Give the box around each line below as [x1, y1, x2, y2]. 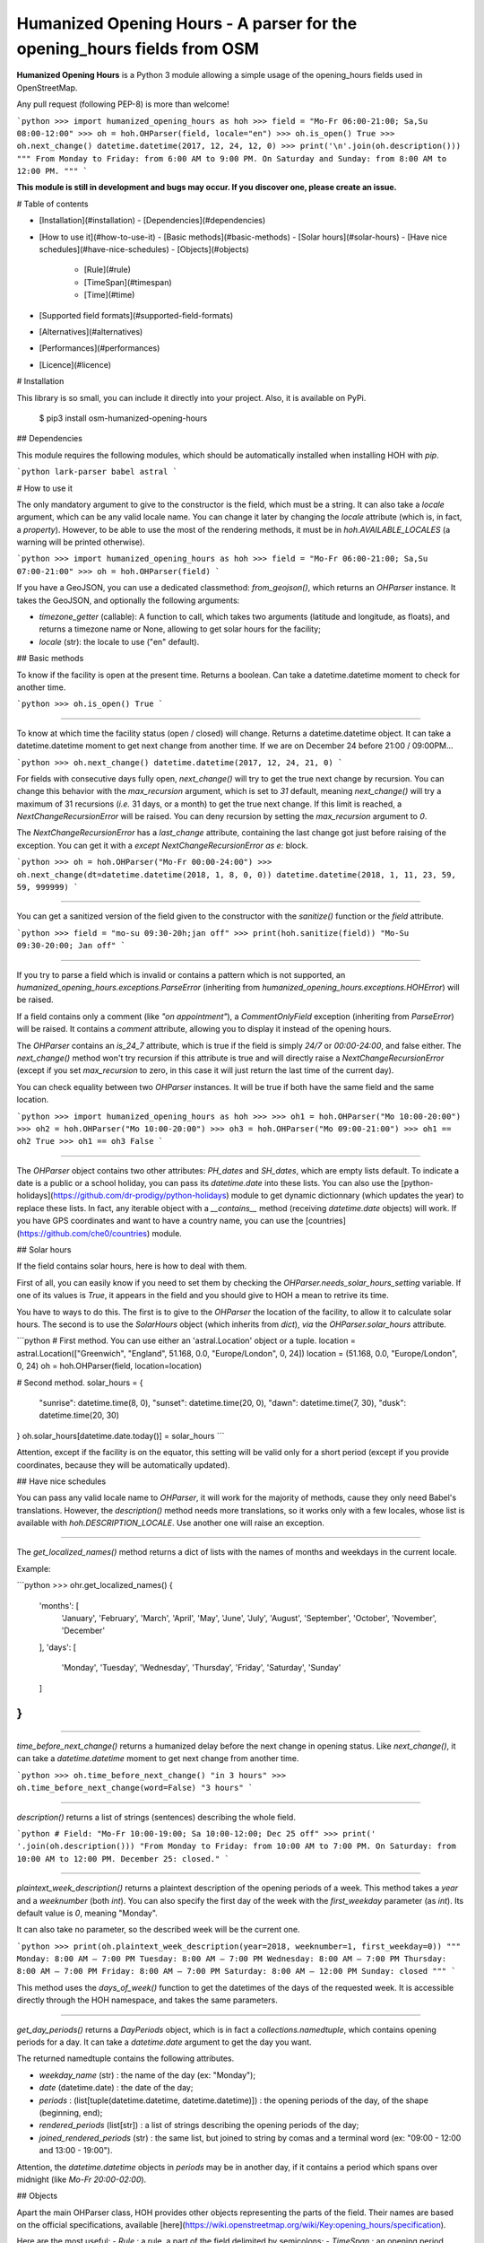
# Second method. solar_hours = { [16, 1377, 143, 1388]
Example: [16, 1563, 51, 1574]
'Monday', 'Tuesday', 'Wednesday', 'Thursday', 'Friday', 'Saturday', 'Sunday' [61, 1663, 341, 1673]
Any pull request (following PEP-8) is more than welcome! [16, 99, 229, 109]
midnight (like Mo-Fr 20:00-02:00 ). [16, 2174, 147, 2185]
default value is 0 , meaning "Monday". [16, 1907, 159, 1918]
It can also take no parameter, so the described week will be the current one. [16, 1924, 300, 1935]
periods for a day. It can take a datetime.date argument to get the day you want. [16, 2037, 312, 2047]
